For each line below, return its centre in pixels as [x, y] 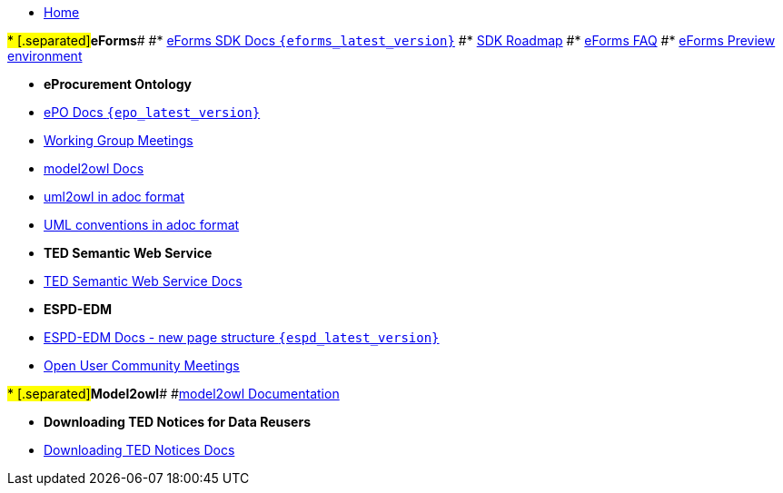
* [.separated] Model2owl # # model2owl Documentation [173, 394]
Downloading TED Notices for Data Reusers [177, 422]
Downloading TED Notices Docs [139, 450]
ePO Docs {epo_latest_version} [152, 112]
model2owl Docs [94, 168]
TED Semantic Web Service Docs [143, 281]
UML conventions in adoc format [142, 225]
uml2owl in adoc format [114, 197]
